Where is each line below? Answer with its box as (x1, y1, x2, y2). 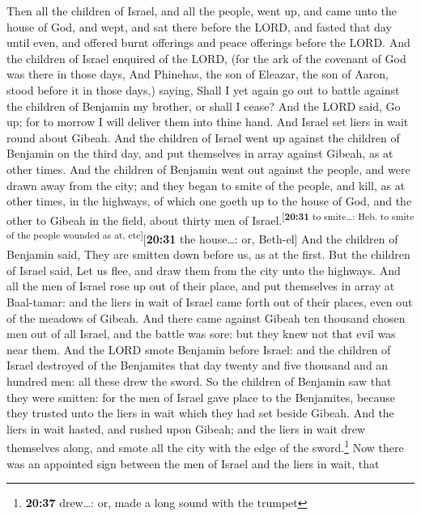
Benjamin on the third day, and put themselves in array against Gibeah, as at (6, 145, 393, 162)
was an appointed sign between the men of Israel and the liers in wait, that (6, 455, 380, 472)
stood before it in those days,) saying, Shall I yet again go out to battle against (6, 81, 400, 98)
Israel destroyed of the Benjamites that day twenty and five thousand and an (6, 357, 389, 374)
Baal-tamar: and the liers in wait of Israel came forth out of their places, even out (6, 294, 413, 310)
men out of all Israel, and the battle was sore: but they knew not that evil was (6, 325, 396, 342)
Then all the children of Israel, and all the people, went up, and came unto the (6, 2, 397, 19)
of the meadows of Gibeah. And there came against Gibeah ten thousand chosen (6, 309, 406, 326)
